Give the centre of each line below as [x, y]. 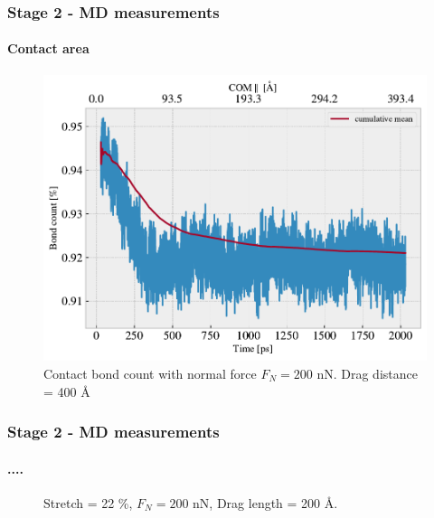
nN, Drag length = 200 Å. [265, 502]
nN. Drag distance [367, 373]
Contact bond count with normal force [150, 373]
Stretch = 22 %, [88, 502]
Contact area [48, 48]
